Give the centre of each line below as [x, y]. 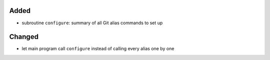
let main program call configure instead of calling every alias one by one [98, 49]
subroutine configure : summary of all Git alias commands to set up [92, 23]
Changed [24, 37]
